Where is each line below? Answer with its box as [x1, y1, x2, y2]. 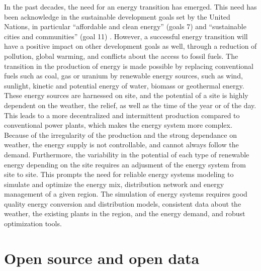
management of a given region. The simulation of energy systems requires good [4, 189, 247, 199]
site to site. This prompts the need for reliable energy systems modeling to [4, 169, 234, 179]
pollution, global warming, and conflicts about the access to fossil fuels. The [4, 50, 238, 61]
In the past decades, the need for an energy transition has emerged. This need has [4, 2, 257, 12]
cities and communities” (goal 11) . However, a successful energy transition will [4, 31, 248, 41]
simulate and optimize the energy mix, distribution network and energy [4, 178, 224, 189]
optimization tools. [4, 218, 62, 229]
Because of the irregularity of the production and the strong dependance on [4, 129, 237, 140]
